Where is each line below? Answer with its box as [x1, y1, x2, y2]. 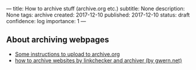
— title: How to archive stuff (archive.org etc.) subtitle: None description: [6, 5, 185, 12]
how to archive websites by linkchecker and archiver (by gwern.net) [14, 56, 182, 64]
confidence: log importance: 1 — [6, 18, 87, 24]
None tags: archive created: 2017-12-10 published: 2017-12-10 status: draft [6, 11, 190, 18]
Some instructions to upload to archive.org [14, 50, 120, 58]
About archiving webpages [6, 35, 109, 45]
